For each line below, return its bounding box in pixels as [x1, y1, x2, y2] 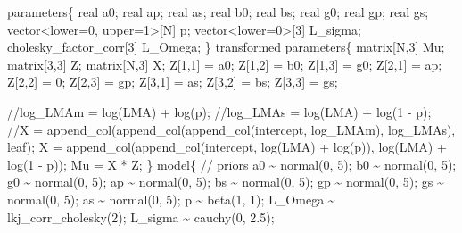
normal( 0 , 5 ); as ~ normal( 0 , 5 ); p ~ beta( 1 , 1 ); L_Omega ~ [7, 189, 335, 208]
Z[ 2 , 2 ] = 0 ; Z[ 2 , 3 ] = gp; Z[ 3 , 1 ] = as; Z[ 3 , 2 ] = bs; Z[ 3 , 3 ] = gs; [7, 72, 338, 91]
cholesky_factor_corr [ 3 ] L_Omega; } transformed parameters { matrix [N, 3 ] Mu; [7, 37, 445, 56]
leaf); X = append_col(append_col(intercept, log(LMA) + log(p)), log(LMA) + [7, 137, 447, 156]
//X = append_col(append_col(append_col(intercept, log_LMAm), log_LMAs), [7, 120, 456, 138]
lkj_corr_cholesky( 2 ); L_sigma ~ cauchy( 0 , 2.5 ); [7, 207, 275, 226]
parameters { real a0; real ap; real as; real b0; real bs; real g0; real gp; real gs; [7, 3, 429, 21]
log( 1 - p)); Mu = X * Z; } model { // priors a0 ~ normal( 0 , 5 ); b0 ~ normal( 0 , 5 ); [7, 154, 457, 173]
